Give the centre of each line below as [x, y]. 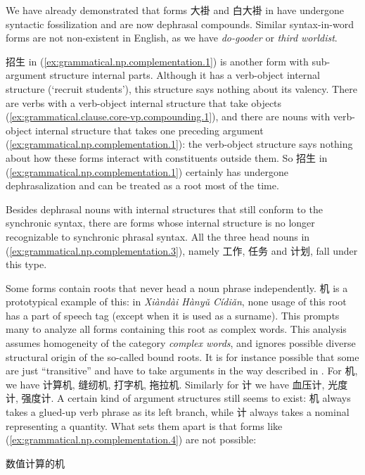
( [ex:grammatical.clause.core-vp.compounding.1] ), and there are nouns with [168, 116]
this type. [26, 264]
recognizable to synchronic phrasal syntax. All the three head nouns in [158, 236]
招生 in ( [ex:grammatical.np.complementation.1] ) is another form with [157, 61]
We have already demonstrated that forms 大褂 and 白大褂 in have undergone [175, 10]
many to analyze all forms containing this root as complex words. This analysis [176, 329]
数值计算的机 [35, 463]
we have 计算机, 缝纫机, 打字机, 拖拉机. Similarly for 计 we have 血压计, [165, 384]
